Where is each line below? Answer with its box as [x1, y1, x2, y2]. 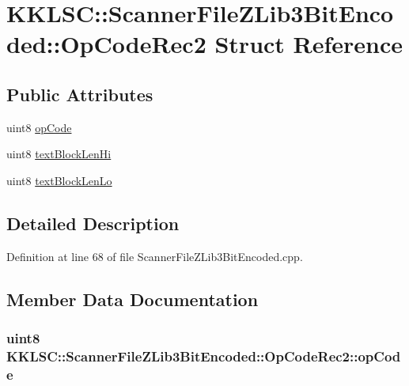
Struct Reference [214, 28, 403, 60]
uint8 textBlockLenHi [6, 146, 112, 162]
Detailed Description [6, 210, 180, 235]
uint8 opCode [6, 119, 72, 135]
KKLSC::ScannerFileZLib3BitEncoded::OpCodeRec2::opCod [6, 346, 401, 365]
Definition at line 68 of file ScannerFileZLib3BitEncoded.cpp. [6, 248, 303, 264]
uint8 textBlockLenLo [6, 172, 112, 188]
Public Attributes [6, 81, 153, 106]
